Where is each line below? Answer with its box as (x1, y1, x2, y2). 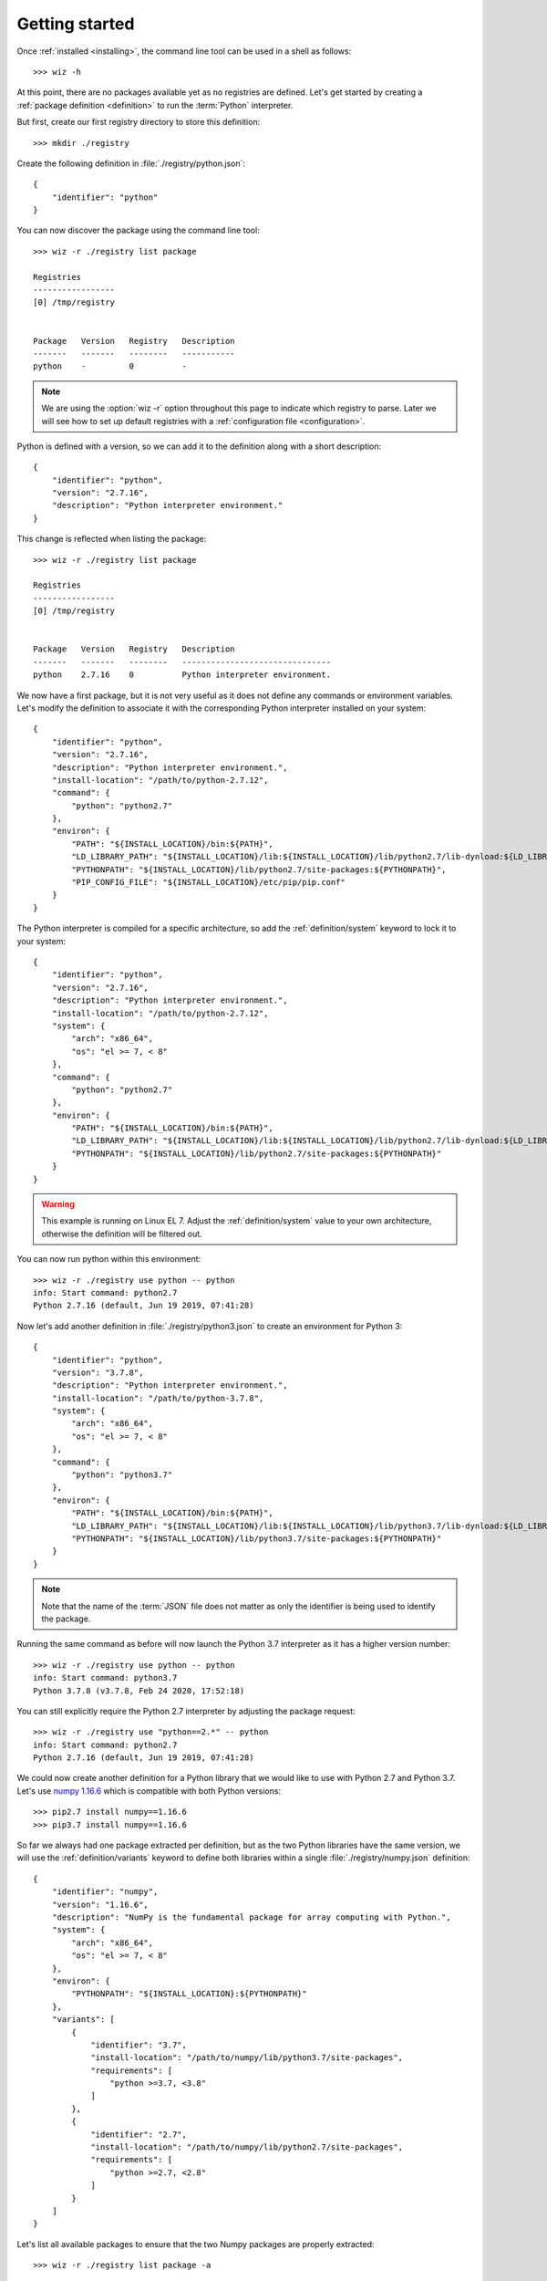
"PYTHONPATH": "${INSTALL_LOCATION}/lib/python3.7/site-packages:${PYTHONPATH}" (71, 1534, 442, 1544)
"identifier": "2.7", (90, 2129, 187, 2140)
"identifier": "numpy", (51, 1887, 159, 1897)
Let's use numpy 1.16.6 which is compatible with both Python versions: (16, 1785, 282, 1797)
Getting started (16, 14, 135, 34)
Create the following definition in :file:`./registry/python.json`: (16, 158, 246, 169)
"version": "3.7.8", (51, 1367, 144, 1378)
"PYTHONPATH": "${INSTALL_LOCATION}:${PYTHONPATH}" (71, 1989, 307, 1999)
